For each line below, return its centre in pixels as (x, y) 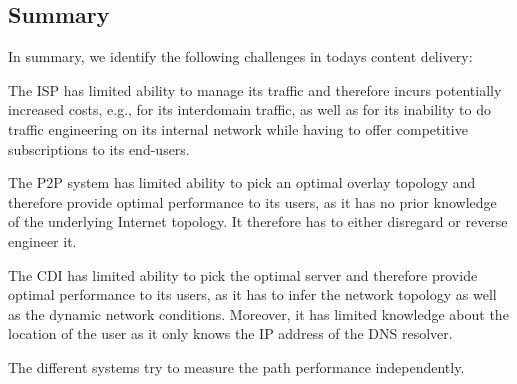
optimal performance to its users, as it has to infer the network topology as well (252, 294)
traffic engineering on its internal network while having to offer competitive (238, 128)
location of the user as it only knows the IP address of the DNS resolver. (230, 333)
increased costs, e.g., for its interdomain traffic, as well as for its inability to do (249, 109)
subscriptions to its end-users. (99, 148)
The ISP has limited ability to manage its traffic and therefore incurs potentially (255, 89)
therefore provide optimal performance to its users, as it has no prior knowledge (252, 201)
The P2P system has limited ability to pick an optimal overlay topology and (242, 182)
